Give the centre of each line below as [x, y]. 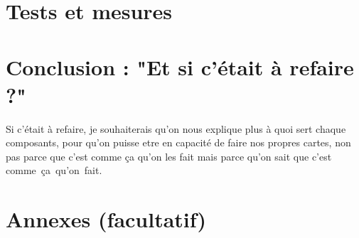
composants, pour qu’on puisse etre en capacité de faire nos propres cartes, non [178, 142]
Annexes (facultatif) [106, 219]
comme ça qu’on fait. [54, 170]
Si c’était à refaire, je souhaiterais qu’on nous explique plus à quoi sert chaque [176, 128]
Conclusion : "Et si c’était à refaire [180, 66]
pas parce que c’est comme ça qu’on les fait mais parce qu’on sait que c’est [169, 156]
